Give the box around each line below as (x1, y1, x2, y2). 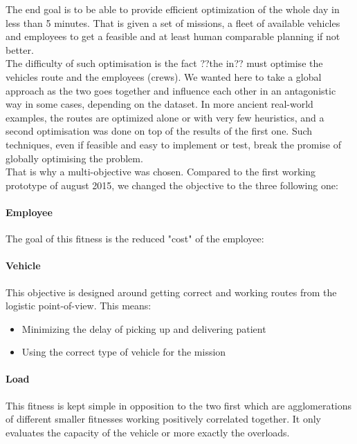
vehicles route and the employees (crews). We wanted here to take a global (6, 69, 322, 84)
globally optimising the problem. (6, 151, 143, 165)
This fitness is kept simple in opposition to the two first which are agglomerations (6, 398, 352, 412)
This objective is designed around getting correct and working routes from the (6, 284, 337, 299)
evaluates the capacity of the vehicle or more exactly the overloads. (6, 425, 290, 439)
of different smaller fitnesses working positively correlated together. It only (6, 412, 321, 426)
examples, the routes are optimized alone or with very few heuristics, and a (6, 110, 324, 124)
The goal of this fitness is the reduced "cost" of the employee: (6, 231, 264, 246)
